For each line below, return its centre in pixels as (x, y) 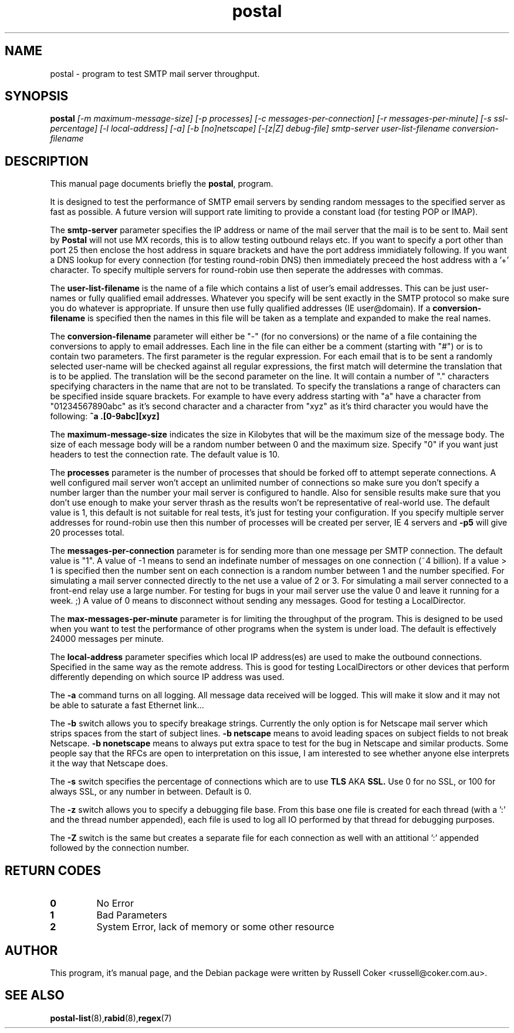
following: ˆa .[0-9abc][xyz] (105, 416)
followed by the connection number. (120, 848)
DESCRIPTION (47, 161)
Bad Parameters (132, 915)
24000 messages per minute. (107, 639)
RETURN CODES (53, 870)
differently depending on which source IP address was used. (167, 677)
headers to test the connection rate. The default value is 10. (165, 455)
